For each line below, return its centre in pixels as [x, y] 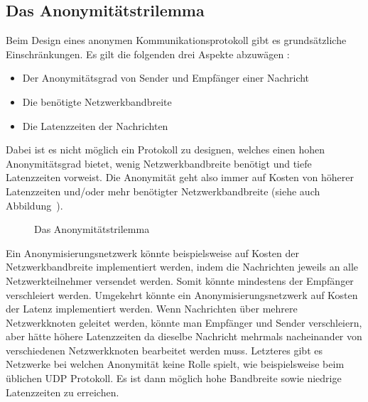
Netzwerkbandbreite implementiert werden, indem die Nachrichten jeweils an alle [182, 267]
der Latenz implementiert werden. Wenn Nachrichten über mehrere [152, 309]
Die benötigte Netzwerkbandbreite [97, 101]
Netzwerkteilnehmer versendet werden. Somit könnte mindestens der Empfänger [180, 280]
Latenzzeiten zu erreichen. [63, 392]
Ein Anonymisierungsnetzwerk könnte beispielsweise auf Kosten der [152, 252]
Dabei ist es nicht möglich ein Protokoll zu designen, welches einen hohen [166, 150]
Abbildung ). [34, 205]
